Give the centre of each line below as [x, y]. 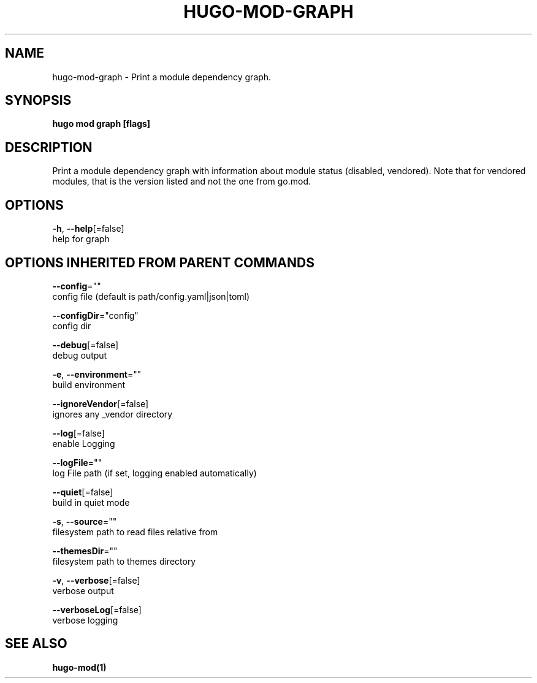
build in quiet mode [91, 502]
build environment [89, 384]
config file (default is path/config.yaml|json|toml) [151, 296]
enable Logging [84, 443]
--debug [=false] [86, 345]
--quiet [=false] [83, 492]
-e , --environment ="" [97, 374]
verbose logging [85, 620]
